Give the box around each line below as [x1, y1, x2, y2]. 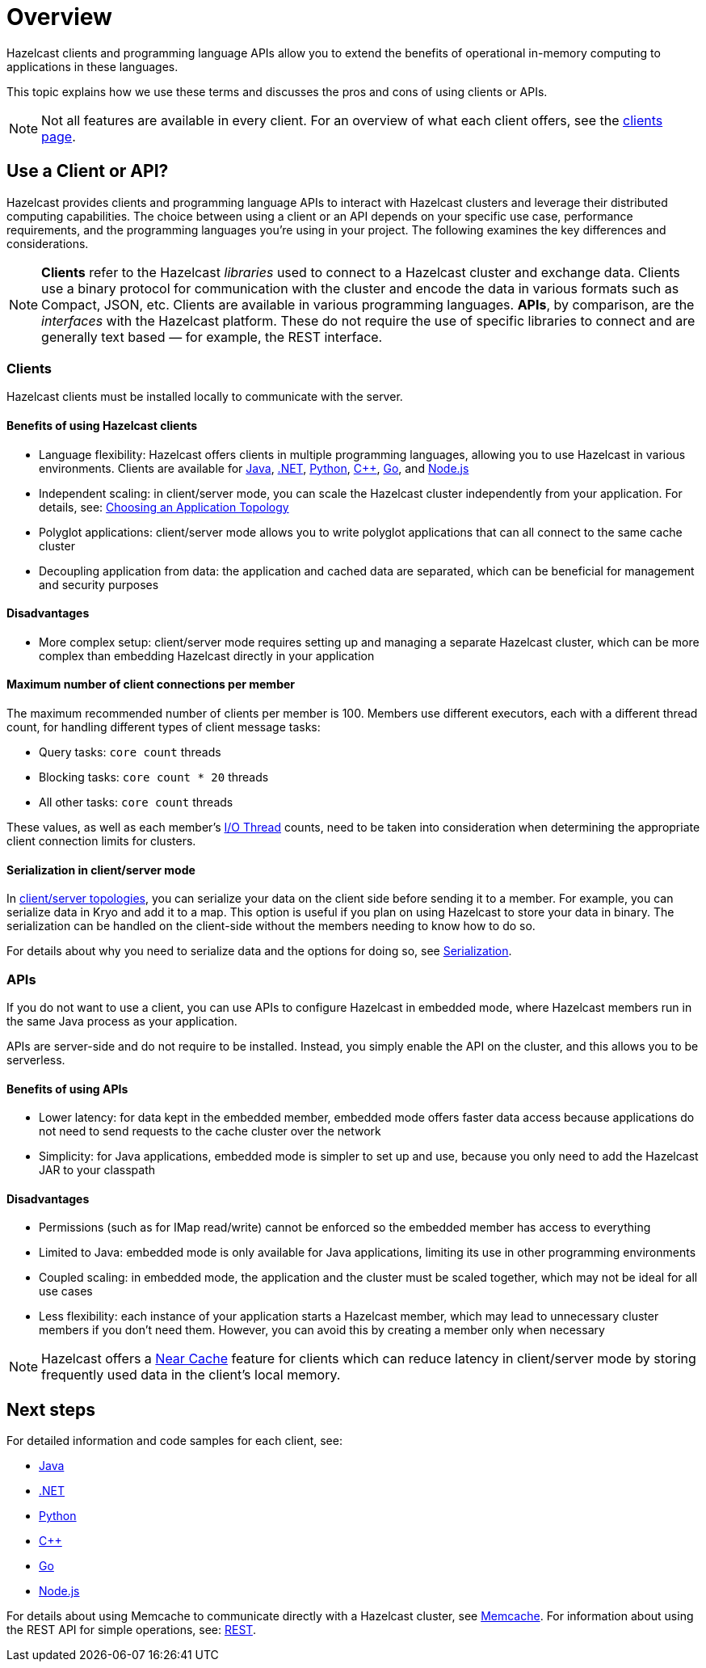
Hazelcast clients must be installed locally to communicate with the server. [6, 390, 403, 404]
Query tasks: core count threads [39, 745, 221, 759]
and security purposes [39, 577, 159, 592]
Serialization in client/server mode [6, 862, 195, 877]
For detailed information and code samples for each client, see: [6, 1434, 342, 1448]
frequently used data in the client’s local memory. [41, 1367, 341, 1384]
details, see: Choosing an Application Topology [39, 499, 289, 514]
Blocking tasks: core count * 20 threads [39, 770, 269, 784]
